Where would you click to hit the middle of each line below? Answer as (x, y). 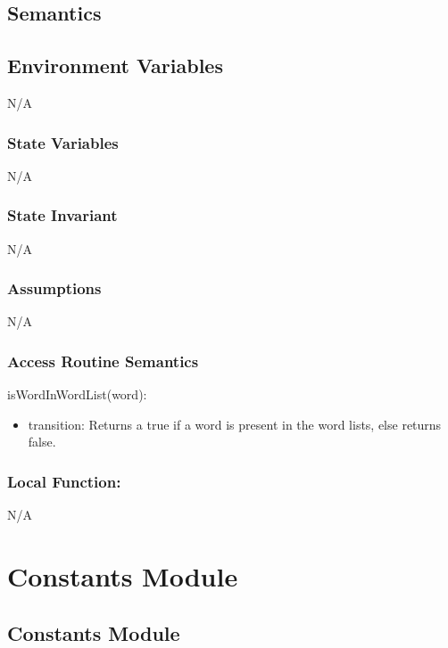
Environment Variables (115, 66)
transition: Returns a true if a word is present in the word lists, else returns (235, 424)
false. (42, 442)
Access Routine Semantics (103, 361)
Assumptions (54, 288)
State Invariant (62, 215)
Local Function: (64, 481)
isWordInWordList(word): (77, 394)
